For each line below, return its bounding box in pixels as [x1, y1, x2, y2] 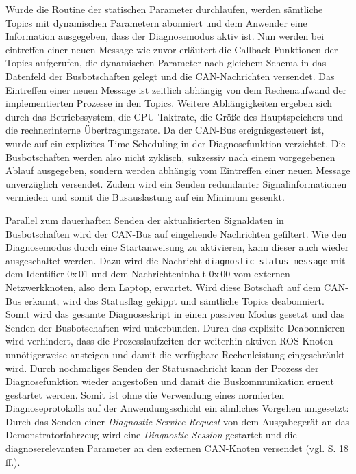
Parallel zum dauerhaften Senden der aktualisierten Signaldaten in [5, 212, 284, 227]
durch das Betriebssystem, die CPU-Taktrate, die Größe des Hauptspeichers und [5, 109, 344, 123]
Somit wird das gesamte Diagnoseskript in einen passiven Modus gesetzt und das [5, 307, 345, 321]
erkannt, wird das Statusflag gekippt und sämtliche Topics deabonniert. [24, 293, 325, 308]
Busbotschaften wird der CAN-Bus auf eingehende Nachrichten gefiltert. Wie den [5, 226, 347, 240]
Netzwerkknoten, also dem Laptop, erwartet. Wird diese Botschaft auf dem [5, 279, 321, 294]
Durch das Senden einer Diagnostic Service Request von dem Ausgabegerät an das [5, 414, 350, 428]
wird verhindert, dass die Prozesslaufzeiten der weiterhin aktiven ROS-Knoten [5, 334, 333, 348]
